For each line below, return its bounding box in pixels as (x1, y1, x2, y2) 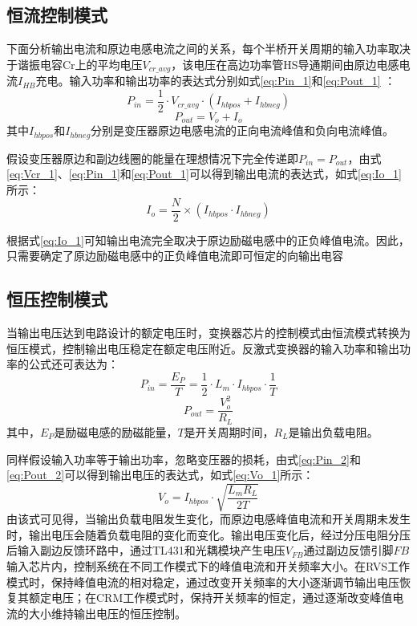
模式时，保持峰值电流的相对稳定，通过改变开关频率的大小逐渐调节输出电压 (6, 573, 399, 590)
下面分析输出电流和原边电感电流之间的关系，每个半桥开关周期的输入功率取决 (6, 40, 411, 57)
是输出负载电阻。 (288, 423, 379, 440)
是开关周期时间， (184, 423, 274, 440)
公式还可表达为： (28, 356, 119, 372)
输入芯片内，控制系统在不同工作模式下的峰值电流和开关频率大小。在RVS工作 (6, 558, 411, 575)
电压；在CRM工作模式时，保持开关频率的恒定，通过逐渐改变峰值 (51, 589, 393, 606)
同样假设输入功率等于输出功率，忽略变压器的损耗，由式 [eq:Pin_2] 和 (6, 450, 361, 467)
